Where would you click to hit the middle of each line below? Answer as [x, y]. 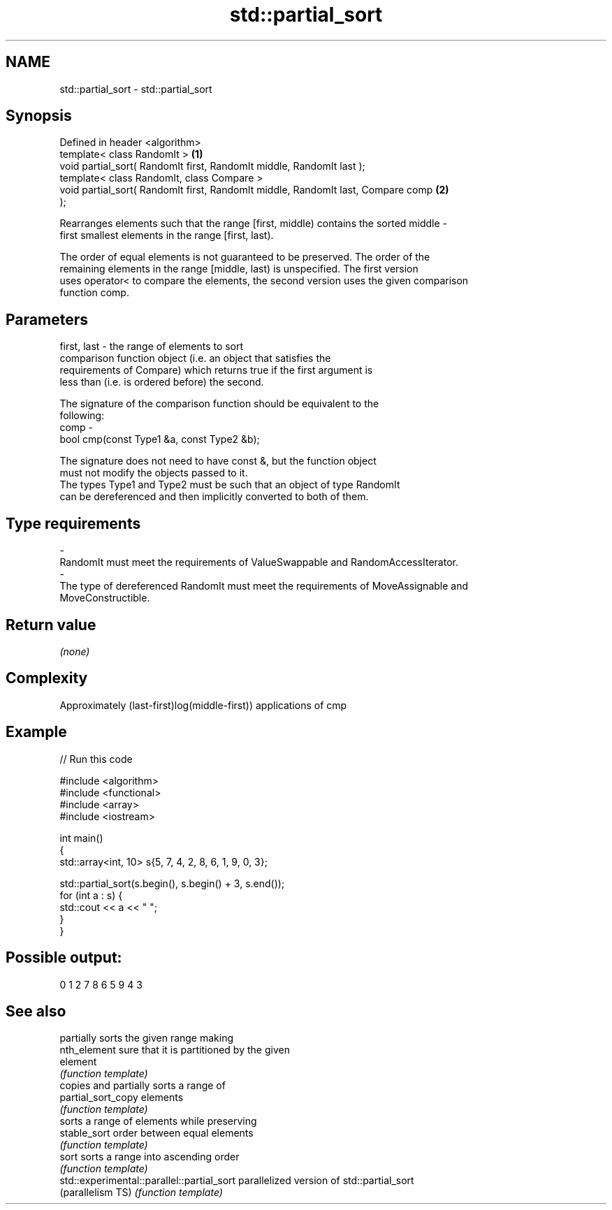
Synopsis [39, 116]
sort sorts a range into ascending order [150, 1157]
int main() [81, 838]
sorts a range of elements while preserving [158, 1121]
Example [36, 732]
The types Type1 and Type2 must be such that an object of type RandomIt [230, 485]
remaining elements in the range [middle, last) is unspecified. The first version [239, 269]
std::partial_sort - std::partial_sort [136, 89]
